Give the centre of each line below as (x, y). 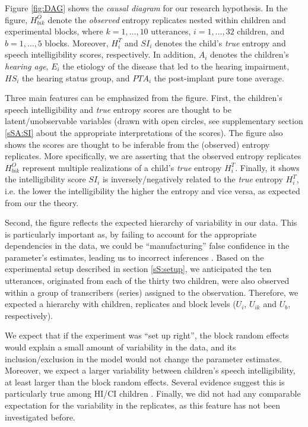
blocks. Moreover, (77, 42)
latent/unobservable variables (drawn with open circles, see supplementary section (154, 121)
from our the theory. (42, 202)
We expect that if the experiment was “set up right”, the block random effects (147, 335)
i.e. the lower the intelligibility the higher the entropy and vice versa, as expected (153, 190)
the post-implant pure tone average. (219, 78)
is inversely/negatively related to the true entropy (193, 179)
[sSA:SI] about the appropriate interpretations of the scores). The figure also (144, 132)
